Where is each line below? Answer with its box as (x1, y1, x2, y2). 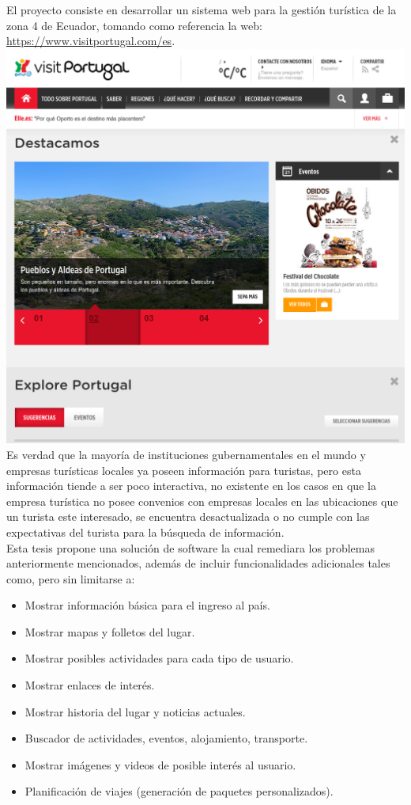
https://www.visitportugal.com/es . (6, 32, 175, 49)
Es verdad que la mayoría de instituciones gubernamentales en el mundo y (6, 446, 366, 462)
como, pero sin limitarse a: (6, 570, 135, 587)
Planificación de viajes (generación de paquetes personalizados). (25, 783, 334, 799)
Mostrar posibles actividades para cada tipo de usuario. (25, 650, 294, 666)
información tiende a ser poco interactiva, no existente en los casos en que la (6, 477, 376, 494)
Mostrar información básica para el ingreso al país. (25, 597, 270, 613)
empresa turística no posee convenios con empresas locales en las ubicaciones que (6, 492, 398, 509)
